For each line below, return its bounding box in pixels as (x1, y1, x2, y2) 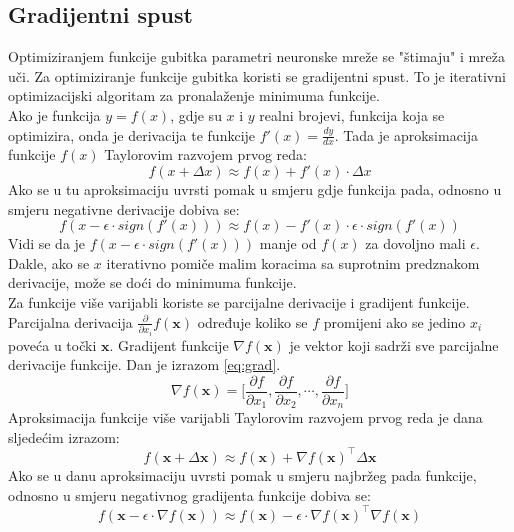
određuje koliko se (197, 311, 308, 332)
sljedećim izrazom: (8, 426, 120, 447)
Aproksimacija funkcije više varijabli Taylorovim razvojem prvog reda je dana (8, 407, 483, 428)
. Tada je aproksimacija (334, 124, 479, 145)
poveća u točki (8, 334, 97, 355)
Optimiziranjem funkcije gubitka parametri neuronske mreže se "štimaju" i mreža (8, 46, 506, 67)
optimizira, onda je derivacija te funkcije (8, 124, 256, 145)
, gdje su (170, 104, 222, 125)
